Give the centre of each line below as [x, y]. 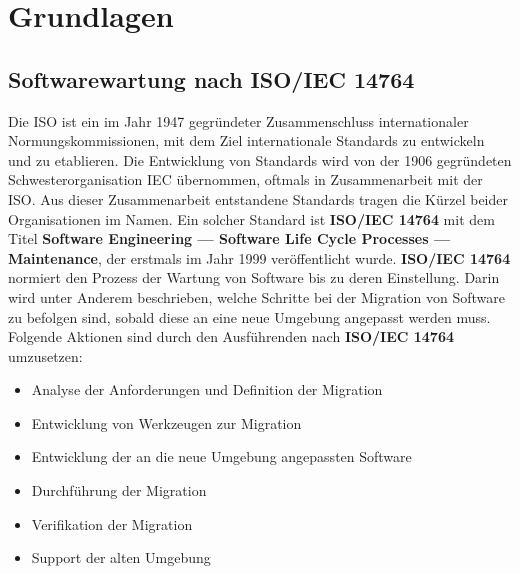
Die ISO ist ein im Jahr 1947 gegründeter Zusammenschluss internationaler [238, 120]
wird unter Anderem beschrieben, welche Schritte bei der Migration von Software [257, 296]
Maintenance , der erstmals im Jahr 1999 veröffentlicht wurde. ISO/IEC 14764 [259, 257]
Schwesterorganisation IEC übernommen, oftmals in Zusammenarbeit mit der [245, 179]
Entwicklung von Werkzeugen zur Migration [166, 422]
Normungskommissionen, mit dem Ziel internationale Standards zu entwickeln [246, 140]
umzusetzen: [45, 355]
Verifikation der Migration [112, 523]
